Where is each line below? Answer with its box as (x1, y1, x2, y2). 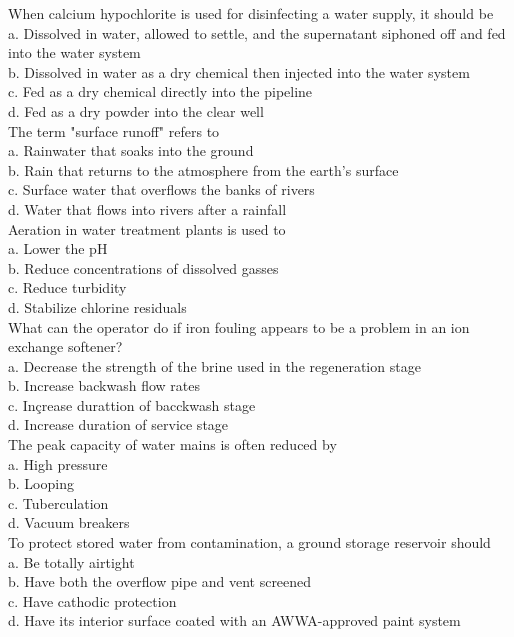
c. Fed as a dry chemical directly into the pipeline (8, 81, 313, 102)
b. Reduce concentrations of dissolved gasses (8, 257, 279, 278)
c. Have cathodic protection (8, 590, 177, 611)
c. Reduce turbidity (8, 277, 127, 298)
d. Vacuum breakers (8, 512, 130, 533)
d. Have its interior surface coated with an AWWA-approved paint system (8, 610, 461, 631)
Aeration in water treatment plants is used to (8, 218, 286, 239)
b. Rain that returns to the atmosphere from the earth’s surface (8, 159, 399, 180)
